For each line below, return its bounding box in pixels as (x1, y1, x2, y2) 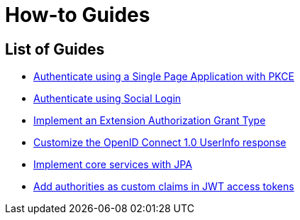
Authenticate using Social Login (33, 92, 182, 105)
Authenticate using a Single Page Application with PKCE (33, 70, 294, 83)
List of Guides (5, 40, 105, 58)
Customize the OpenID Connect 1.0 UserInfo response (33, 136, 287, 149)
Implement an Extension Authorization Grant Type (33, 114, 266, 127)
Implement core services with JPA (33, 158, 192, 171)
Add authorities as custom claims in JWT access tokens (33, 180, 294, 193)
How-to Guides (5, 3, 150, 27)
